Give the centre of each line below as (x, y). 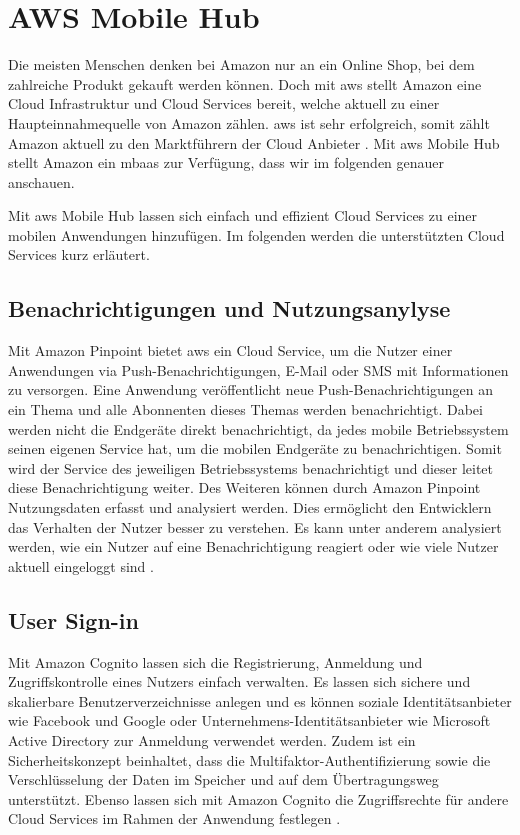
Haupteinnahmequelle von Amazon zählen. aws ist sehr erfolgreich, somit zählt (249, 122)
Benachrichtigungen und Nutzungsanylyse (229, 308)
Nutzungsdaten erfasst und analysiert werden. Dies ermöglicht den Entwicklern (250, 507)
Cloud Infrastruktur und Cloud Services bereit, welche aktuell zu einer (224, 103)
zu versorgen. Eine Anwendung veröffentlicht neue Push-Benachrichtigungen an (251, 389)
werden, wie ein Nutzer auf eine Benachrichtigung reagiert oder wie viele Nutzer (253, 546)
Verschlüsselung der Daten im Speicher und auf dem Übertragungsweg (223, 779)
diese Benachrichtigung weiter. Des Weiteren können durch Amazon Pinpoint (244, 487)
